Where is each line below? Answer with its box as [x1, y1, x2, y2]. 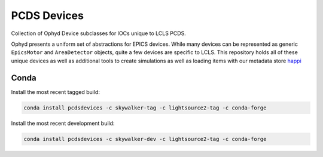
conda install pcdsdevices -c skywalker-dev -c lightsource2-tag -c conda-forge [23, 136, 267, 142]
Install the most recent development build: [11, 120, 115, 127]
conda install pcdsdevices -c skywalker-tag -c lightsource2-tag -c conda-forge [23, 104, 267, 111]
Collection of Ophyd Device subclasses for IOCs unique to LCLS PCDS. [11, 30, 187, 37]
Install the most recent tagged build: [11, 88, 100, 95]
